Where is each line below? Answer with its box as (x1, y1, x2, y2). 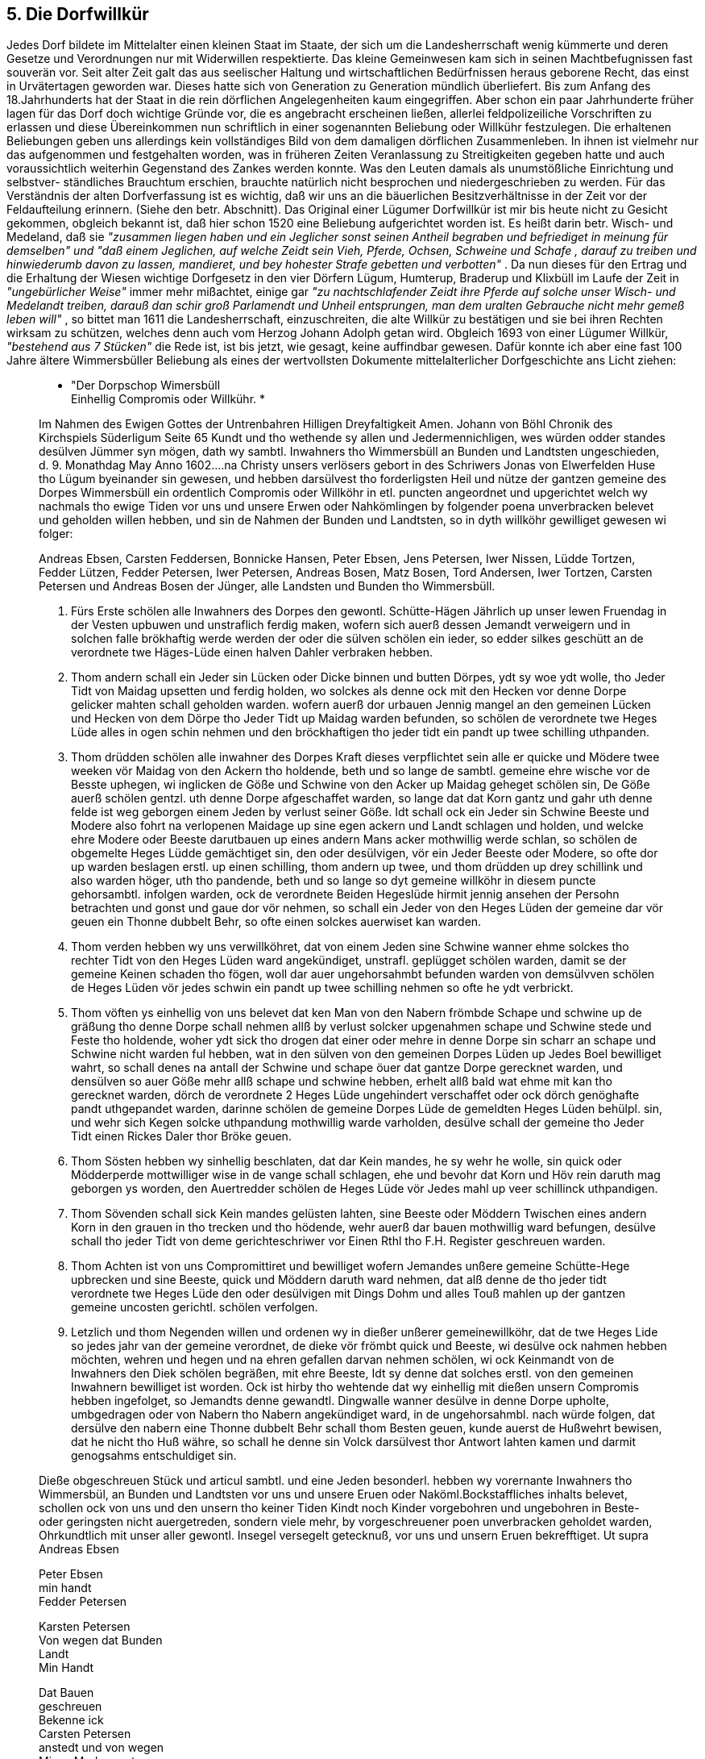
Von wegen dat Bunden (39, 1633, 163, 1648)
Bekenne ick (39, 1713, 104, 1728)
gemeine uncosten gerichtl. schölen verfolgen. (71, 1300, 318, 1315)
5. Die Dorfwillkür (6, 4, 149, 24)
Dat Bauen (39, 1686, 94, 1700)
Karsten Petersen (39, 1619, 131, 1634)
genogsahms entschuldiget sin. (71, 1448, 237, 1463)
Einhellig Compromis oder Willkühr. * (71, 392, 266, 406)
